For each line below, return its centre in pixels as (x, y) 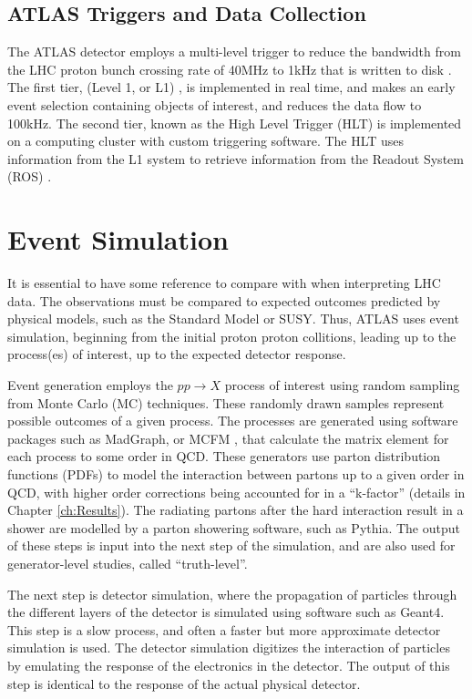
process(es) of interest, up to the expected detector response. (177, 354)
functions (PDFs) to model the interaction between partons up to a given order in (236, 474)
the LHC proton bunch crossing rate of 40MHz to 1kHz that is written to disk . (230, 69)
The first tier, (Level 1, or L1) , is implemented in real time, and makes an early (231, 87)
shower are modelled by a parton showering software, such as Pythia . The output (234, 527)
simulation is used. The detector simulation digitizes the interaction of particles (229, 648)
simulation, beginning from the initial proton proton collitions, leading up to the (232, 336)
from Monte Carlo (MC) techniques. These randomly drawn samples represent (226, 402)
